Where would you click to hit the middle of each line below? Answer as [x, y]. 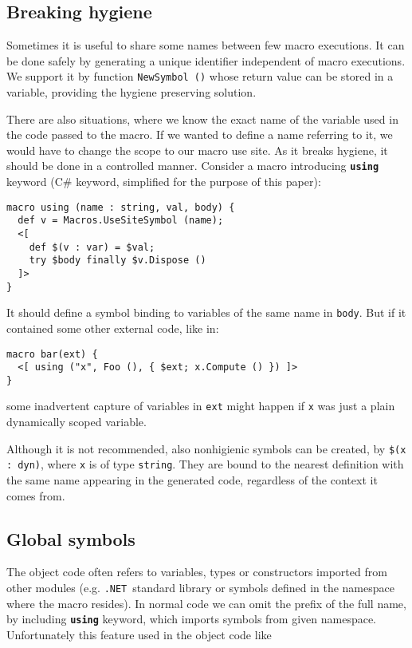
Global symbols [71, 538]
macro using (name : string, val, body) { [121, 207]
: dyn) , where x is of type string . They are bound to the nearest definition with [205, 464]
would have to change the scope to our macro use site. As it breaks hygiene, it [197, 150]
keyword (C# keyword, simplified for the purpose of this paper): [164, 182]
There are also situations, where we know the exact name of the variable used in [202, 119]
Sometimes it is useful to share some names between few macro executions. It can [206, 45]
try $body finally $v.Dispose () [118, 261]
